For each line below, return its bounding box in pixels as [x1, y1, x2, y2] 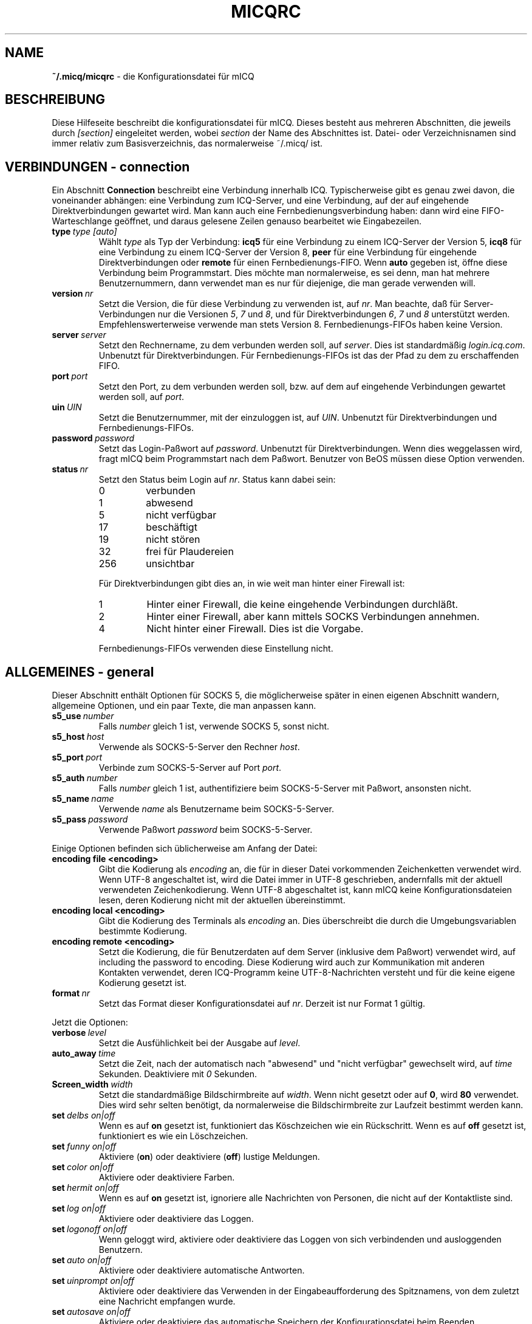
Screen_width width [52, 1079, 133, 1090]
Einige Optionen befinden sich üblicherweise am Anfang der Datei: [52, 843, 318, 854]
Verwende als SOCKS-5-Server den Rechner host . [98, 742, 300, 753]
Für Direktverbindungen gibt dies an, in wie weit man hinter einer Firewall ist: [98, 578, 405, 589]
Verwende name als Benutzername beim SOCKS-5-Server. [98, 804, 334, 815]
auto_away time [52, 1048, 116, 1059]
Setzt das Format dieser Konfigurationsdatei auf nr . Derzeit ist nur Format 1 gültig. [98, 998, 426, 1009]
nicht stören [146, 533, 200, 546]
